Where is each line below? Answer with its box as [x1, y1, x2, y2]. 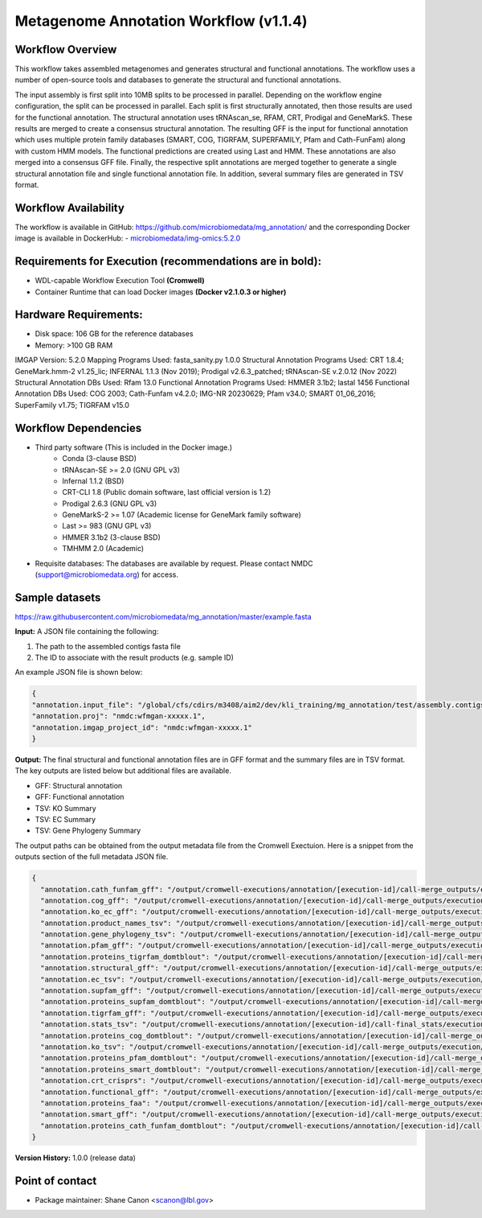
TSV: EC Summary [35, 814, 96, 824]
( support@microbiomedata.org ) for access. [35, 570, 179, 579]
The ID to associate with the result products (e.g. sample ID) [35, 652, 235, 663]
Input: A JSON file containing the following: [14, 627, 159, 636]
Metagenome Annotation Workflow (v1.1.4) [14, 12, 308, 30]
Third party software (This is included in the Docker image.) [35, 442, 233, 452]
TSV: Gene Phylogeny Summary [35, 825, 141, 836]
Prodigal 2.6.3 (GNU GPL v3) [62, 499, 157, 508]
